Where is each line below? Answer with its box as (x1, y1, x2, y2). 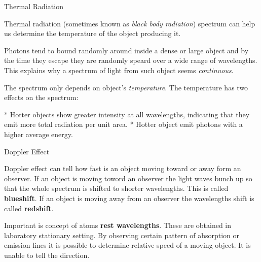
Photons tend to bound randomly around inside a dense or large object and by (4, 45, 249, 55)
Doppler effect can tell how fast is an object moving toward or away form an (4, 163, 241, 174)
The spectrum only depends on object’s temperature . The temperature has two (4, 82, 248, 92)
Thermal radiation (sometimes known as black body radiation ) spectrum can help (4, 18, 255, 28)
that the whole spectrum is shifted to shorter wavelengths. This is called (4, 183, 229, 193)
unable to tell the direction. (4, 249, 90, 260)
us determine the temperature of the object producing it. (4, 28, 181, 39)
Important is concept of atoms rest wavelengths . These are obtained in (4, 220, 232, 231)
